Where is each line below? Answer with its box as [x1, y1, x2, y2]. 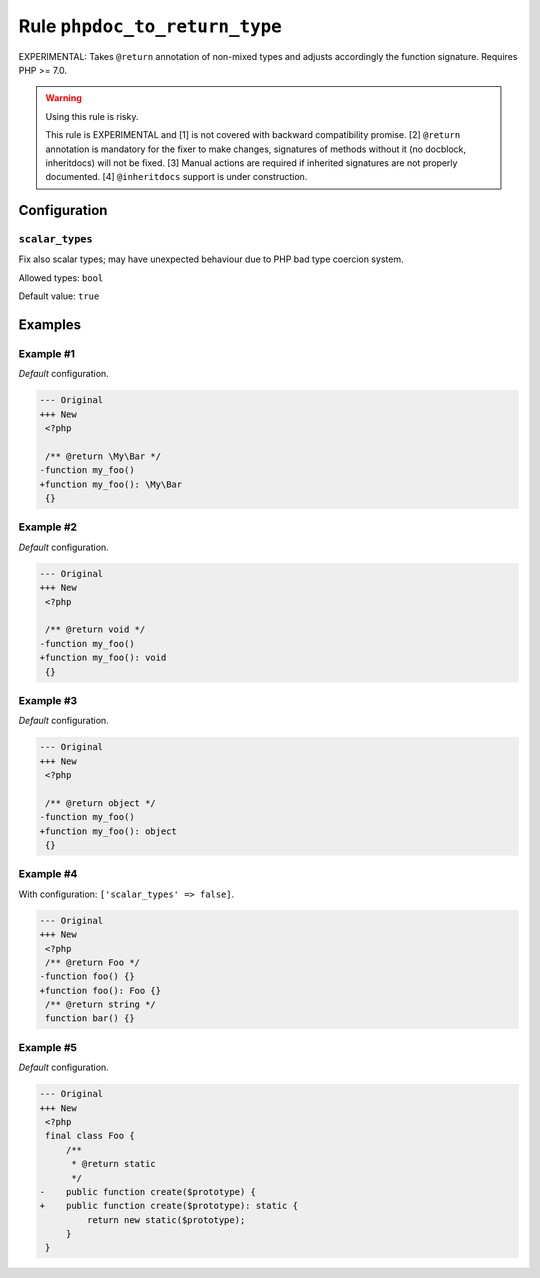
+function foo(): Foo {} [39, 985, 162, 996]
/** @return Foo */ [45, 956, 140, 968]
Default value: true [18, 290, 100, 302]
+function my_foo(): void [39, 652, 167, 664]
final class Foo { [45, 1130, 135, 1142]
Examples [18, 316, 82, 334]
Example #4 [18, 867, 78, 881]
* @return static [71, 1158, 157, 1170]
